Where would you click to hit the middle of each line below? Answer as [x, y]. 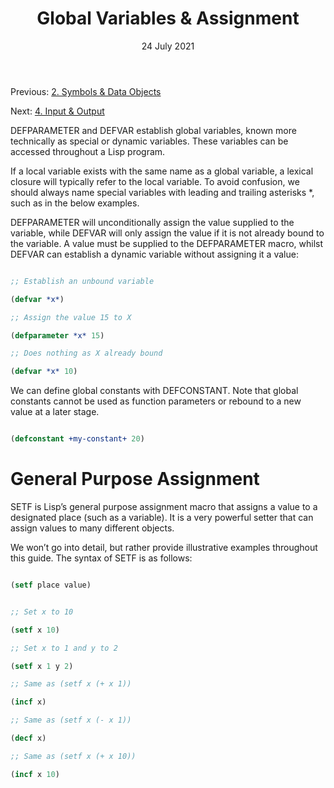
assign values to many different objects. [92, 528]
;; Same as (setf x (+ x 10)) [73, 756]
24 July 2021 [168, 46]
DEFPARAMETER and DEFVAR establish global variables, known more [153, 130]
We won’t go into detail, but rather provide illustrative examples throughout [164, 547]
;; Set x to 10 [42, 612]
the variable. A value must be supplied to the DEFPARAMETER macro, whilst [167, 243]
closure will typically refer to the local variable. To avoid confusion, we [155, 181]
